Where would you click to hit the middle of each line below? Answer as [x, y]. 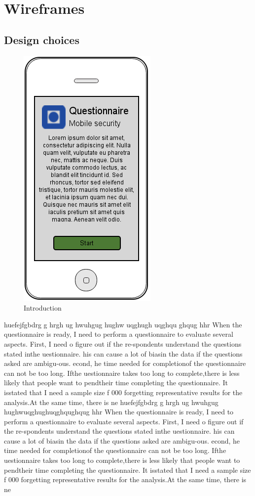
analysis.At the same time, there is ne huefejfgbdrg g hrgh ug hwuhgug [111, 402]
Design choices [42, 39]
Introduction [43, 308]
